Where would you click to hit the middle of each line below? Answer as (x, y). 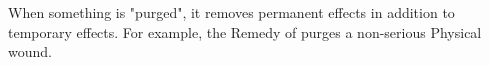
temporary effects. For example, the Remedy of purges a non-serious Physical (245, 31)
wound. (30, 51)
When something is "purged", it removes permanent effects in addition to (231, 12)
